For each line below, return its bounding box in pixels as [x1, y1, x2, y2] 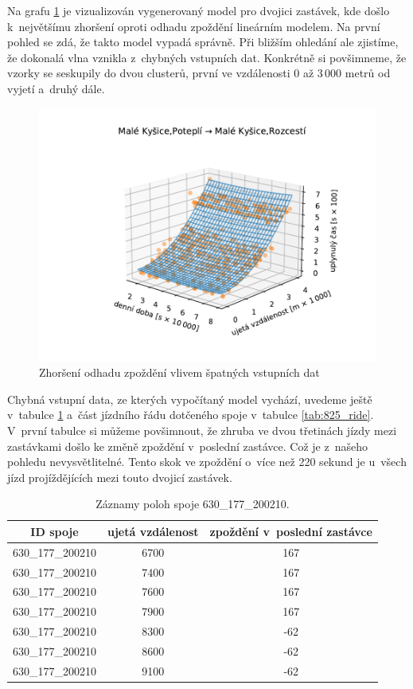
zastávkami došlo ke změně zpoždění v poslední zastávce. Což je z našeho [7, 437, 368, 454]
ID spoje [30, 523, 79, 539]
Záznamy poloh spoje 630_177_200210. [95, 495, 290, 512]
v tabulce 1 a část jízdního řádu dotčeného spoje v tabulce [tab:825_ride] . [7, 406, 374, 423]
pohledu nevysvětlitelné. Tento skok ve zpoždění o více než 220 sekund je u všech [7, 453, 407, 470]
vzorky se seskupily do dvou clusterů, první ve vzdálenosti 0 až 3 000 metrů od [7, 65, 391, 81]
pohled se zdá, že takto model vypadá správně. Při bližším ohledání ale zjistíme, [7, 33, 399, 50]
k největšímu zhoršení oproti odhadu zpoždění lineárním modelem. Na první [7, 18, 380, 34]
